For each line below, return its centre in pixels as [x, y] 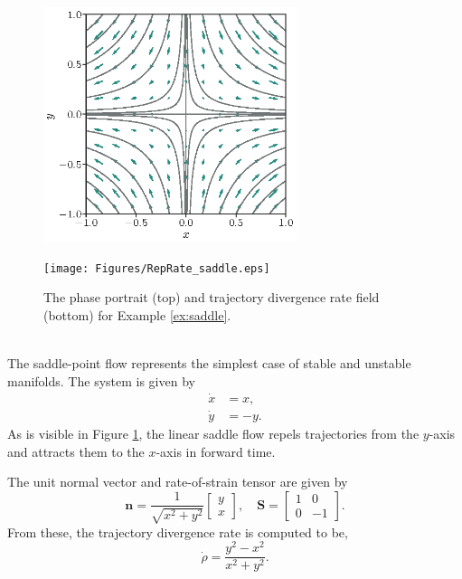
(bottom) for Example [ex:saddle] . [137, 315]
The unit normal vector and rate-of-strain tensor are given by [178, 482]
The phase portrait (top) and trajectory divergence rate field [212, 297]
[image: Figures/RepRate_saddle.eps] [157, 268]
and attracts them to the [76, 451]
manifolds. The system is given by [101, 380]
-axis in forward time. [216, 451]
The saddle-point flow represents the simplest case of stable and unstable [209, 363]
